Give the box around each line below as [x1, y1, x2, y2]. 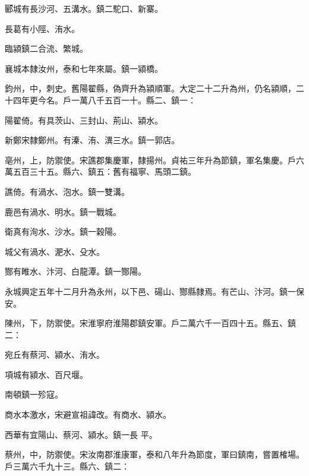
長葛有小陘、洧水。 [5, 22, 80, 34]
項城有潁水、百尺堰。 [5, 368, 88, 380]
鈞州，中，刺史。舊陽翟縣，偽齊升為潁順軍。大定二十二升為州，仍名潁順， [5, 82, 296, 94]
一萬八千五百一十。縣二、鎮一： [71, 93, 196, 106]
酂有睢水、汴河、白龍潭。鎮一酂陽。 [5, 265, 146, 278]
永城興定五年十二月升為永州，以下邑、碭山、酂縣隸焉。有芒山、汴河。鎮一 [5, 285, 296, 297]
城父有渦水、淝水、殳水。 [5, 245, 105, 257]
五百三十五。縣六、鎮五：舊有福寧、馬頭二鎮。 [12, 165, 196, 178]
